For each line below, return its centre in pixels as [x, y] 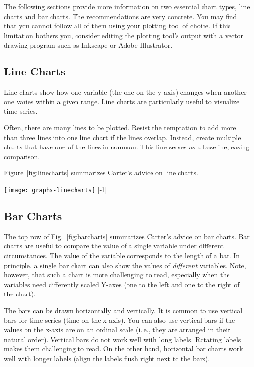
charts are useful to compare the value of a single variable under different [114, 246]
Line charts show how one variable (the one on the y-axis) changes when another [125, 92]
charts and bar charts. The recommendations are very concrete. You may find [121, 16]
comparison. [22, 156]
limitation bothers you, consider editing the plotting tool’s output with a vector [124, 35]
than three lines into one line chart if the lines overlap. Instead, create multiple [123, 137]
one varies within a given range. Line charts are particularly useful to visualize [122, 101]
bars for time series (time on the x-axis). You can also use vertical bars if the [120, 320]
